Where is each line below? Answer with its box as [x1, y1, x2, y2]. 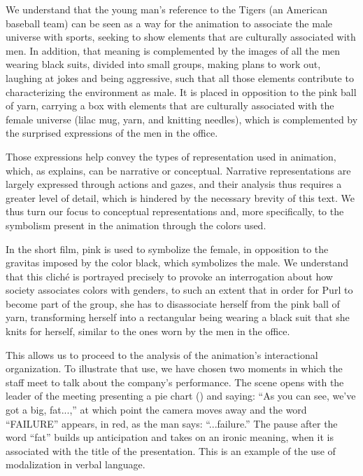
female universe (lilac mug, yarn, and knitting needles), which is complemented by [6, 111, 358, 126]
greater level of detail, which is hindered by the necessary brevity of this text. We [6, 190, 355, 205]
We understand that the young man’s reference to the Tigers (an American [6, 2, 328, 16]
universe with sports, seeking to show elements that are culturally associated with [6, 29, 356, 44]
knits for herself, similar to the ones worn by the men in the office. [6, 324, 290, 339]
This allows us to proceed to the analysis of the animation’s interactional [6, 347, 318, 362]
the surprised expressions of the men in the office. [6, 125, 218, 140]
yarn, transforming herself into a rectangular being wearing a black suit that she [6, 310, 350, 325]
